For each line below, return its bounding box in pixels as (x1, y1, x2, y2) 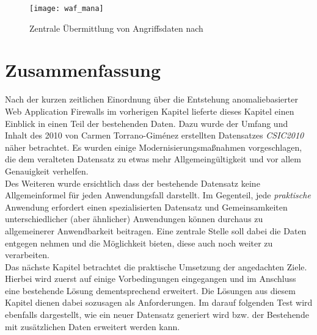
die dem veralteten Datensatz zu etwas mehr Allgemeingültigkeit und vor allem (5, 153, 301, 165)
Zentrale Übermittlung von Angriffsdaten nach (29, 21, 203, 34)
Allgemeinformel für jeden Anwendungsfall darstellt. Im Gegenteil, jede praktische (5, 189, 311, 201)
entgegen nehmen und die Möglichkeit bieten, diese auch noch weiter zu (5, 236, 273, 249)
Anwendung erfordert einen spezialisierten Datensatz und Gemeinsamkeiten (5, 200, 288, 213)
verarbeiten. (5, 248, 49, 261)
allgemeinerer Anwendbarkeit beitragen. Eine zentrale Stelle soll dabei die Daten (5, 224, 307, 237)
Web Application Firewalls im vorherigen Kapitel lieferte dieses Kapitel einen (5, 104, 294, 117)
